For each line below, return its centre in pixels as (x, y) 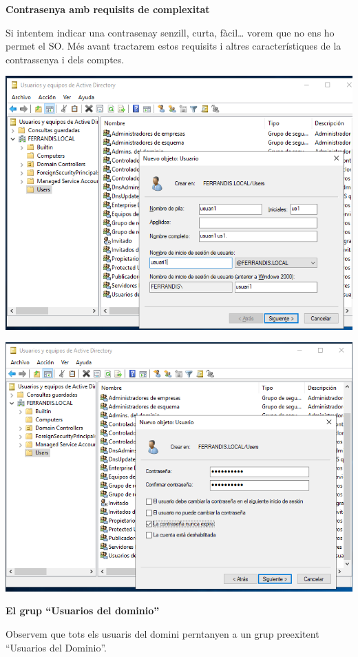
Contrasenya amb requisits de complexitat (108, 9)
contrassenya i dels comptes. (65, 59)
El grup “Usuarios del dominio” (83, 611)
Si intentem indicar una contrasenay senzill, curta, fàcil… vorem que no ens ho (170, 32)
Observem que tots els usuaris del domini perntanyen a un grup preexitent (162, 634)
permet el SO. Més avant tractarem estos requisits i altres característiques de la (173, 46)
